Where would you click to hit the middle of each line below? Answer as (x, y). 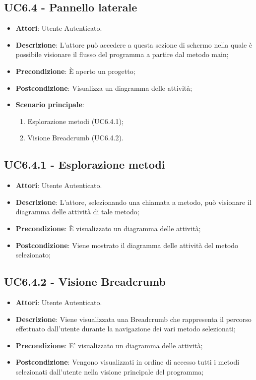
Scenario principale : (50, 104)
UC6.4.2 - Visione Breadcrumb (85, 282)
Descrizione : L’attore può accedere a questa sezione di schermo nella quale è (134, 44)
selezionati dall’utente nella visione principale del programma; (110, 371)
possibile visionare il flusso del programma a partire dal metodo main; (122, 54)
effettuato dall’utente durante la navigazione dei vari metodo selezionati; (126, 329)
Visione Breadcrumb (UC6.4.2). (75, 138)
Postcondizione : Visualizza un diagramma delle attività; (104, 88)
